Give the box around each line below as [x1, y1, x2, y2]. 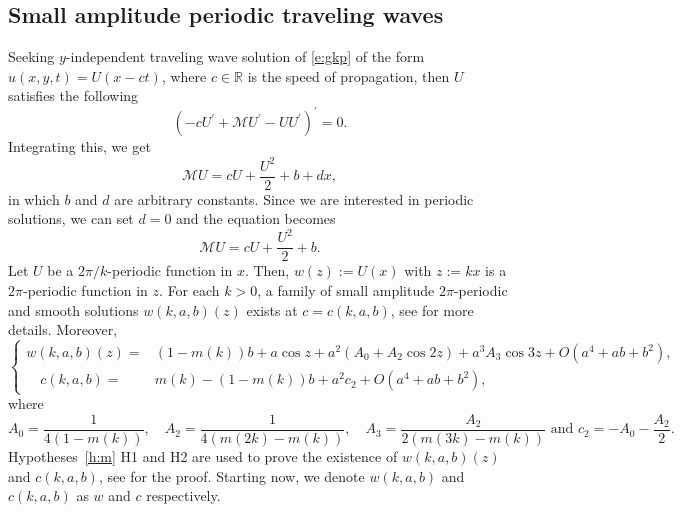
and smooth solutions [8, 299, 139, 320]
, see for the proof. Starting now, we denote [98, 465, 365, 486]
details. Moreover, [8, 319, 118, 340]
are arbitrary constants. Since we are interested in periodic [114, 188, 474, 209]
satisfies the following [8, 85, 139, 106]
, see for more [390, 299, 474, 320]
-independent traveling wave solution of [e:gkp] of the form [65, 46, 425, 67]
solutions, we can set [8, 208, 134, 229]
